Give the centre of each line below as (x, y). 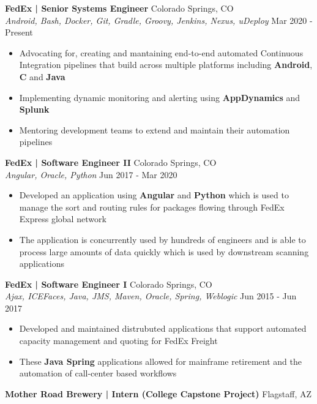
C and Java (42, 76)
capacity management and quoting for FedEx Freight (118, 341)
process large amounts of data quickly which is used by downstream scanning (164, 251)
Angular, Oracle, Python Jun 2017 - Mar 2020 (91, 174)
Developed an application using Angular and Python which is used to (154, 195)
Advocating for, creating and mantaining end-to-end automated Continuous (161, 52)
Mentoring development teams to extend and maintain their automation (155, 129)
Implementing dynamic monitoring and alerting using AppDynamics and (160, 97)
